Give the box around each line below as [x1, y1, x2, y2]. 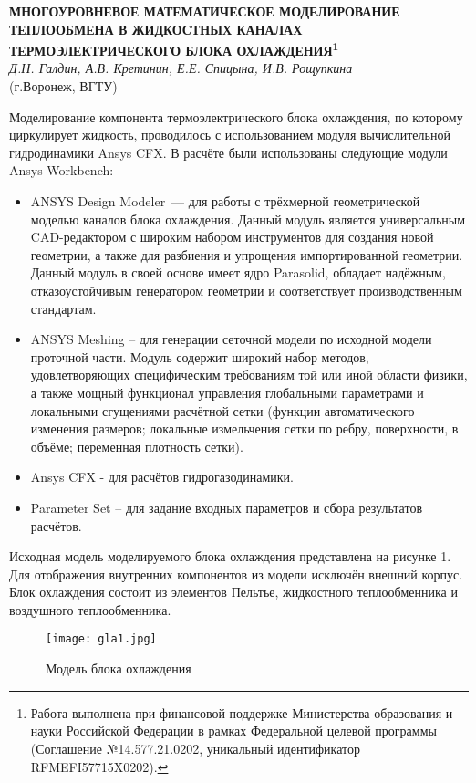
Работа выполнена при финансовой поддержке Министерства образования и [30, 703, 453, 722]
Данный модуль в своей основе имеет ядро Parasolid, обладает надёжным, [30, 263, 446, 282]
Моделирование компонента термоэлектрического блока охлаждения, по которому [9, 107, 463, 126]
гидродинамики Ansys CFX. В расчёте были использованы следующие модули [9, 142, 448, 162]
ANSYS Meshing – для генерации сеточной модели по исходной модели [30, 329, 432, 349]
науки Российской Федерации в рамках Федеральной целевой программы [30, 721, 437, 740]
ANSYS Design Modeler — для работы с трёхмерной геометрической [30, 192, 420, 210]
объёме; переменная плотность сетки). [30, 436, 243, 455]
